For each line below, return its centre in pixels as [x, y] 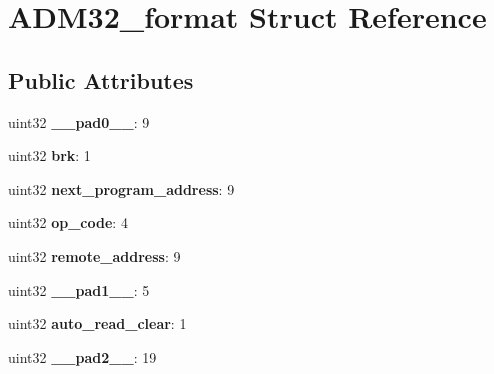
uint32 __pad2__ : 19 [82, 356]
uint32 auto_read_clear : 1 [97, 323]
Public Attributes [101, 79]
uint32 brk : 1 [49, 155]
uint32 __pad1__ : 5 [79, 289]
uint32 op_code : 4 [68, 222]
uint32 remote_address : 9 [94, 255]
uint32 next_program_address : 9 [121, 188]
